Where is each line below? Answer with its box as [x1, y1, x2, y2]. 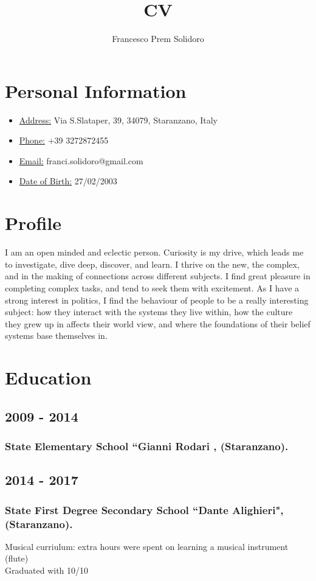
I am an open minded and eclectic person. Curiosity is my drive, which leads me [5, 246, 304, 259]
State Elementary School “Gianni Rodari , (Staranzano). [5, 438, 289, 453]
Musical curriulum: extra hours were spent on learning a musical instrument [5, 540, 289, 552]
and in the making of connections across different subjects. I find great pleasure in [5, 270, 311, 282]
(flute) [5, 552, 29, 565]
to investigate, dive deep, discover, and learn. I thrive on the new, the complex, [5, 257, 300, 270]
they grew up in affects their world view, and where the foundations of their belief [5, 317, 311, 330]
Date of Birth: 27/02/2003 [19, 175, 117, 187]
